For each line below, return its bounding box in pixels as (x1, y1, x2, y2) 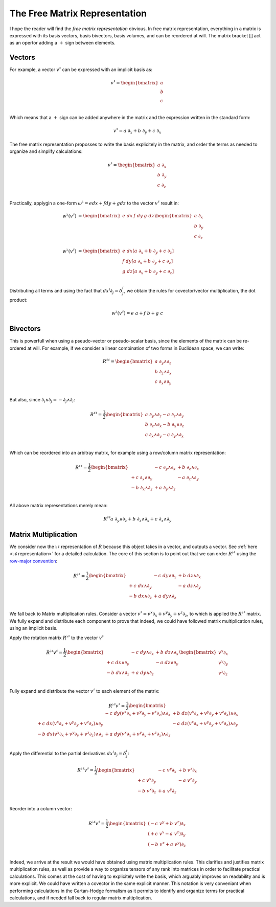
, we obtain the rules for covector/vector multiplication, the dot (124, 288, 256, 294)
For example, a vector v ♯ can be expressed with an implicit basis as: (9, 66, 153, 73)
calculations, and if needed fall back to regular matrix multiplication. (9, 895, 153, 901)
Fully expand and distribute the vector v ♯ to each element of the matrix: (9, 687, 159, 694)
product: (9, 297, 28, 303)
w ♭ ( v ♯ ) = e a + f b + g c (111, 309, 164, 316)
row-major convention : (9, 558, 58, 564)
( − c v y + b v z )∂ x (147, 820, 186, 828)
